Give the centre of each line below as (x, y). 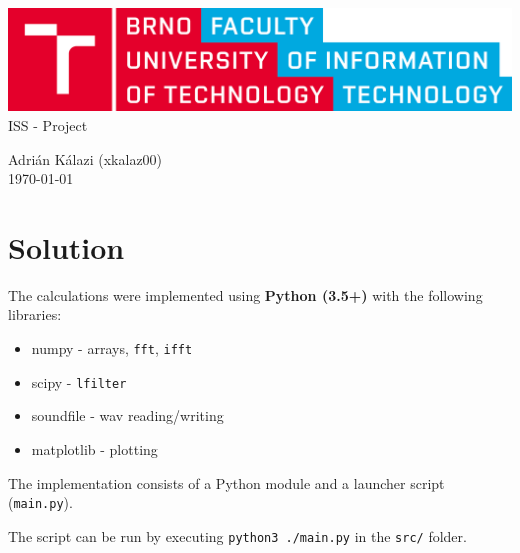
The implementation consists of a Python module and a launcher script (226, 482)
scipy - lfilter (79, 381)
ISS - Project (48, 124)
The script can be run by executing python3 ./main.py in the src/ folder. (237, 535)
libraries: (35, 314)
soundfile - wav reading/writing (127, 415)
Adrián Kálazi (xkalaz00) (85, 158)
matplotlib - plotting (94, 448)
